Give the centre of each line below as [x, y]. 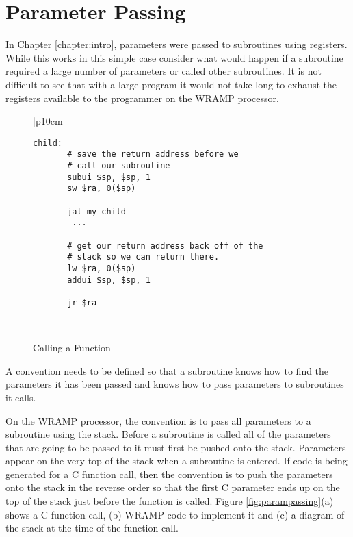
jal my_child [97, 211]
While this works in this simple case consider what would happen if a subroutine [174, 57]
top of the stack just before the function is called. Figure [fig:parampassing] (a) [170, 501]
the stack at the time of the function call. [92, 528]
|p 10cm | [49, 121]
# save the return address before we [153, 154]
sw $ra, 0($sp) [102, 189]
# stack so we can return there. [143, 257]
